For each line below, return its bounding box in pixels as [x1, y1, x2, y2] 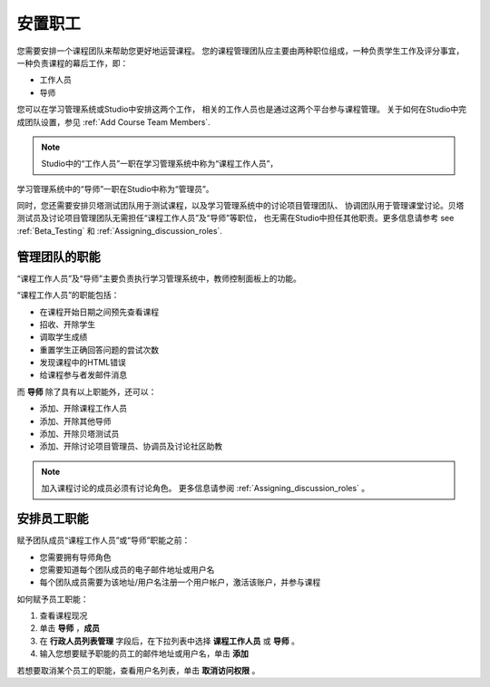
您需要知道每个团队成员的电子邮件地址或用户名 [39, 564, 215, 575]
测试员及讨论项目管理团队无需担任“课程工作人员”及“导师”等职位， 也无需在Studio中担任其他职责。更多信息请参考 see [16, 213, 455, 224]
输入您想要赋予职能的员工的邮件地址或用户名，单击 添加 [39, 648, 249, 659]
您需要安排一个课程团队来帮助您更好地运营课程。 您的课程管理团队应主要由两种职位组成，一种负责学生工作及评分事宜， [16, 45, 465, 56]
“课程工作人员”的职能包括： [16, 290, 120, 301]
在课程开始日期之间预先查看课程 [39, 306, 159, 317]
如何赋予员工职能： [16, 594, 89, 605]
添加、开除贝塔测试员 [39, 429, 120, 440]
